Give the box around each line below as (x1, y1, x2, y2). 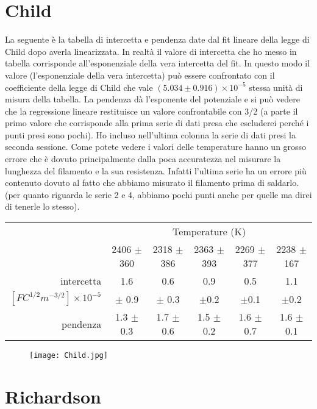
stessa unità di (249, 80, 303, 93)
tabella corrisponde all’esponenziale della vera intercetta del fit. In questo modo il (5, 57, 310, 69)
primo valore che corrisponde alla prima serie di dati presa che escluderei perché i (5, 116, 309, 129)
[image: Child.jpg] (29, 351, 108, 360)
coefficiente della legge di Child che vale (5, 80, 153, 93)
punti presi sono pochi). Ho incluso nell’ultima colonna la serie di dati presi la (5, 128, 296, 141)
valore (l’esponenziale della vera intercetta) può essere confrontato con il (5, 68, 275, 81)
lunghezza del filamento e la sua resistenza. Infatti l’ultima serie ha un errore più (5, 164, 307, 177)
